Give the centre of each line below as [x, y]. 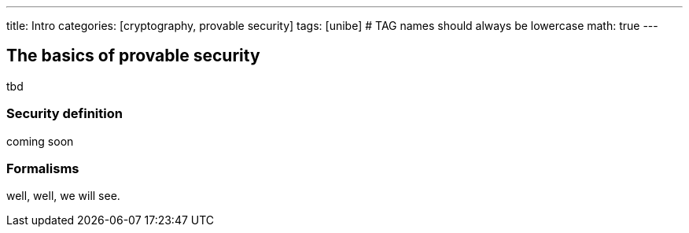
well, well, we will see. [63, 196]
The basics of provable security [133, 56]
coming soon [40, 141]
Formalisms [43, 168]
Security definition [64, 114]
